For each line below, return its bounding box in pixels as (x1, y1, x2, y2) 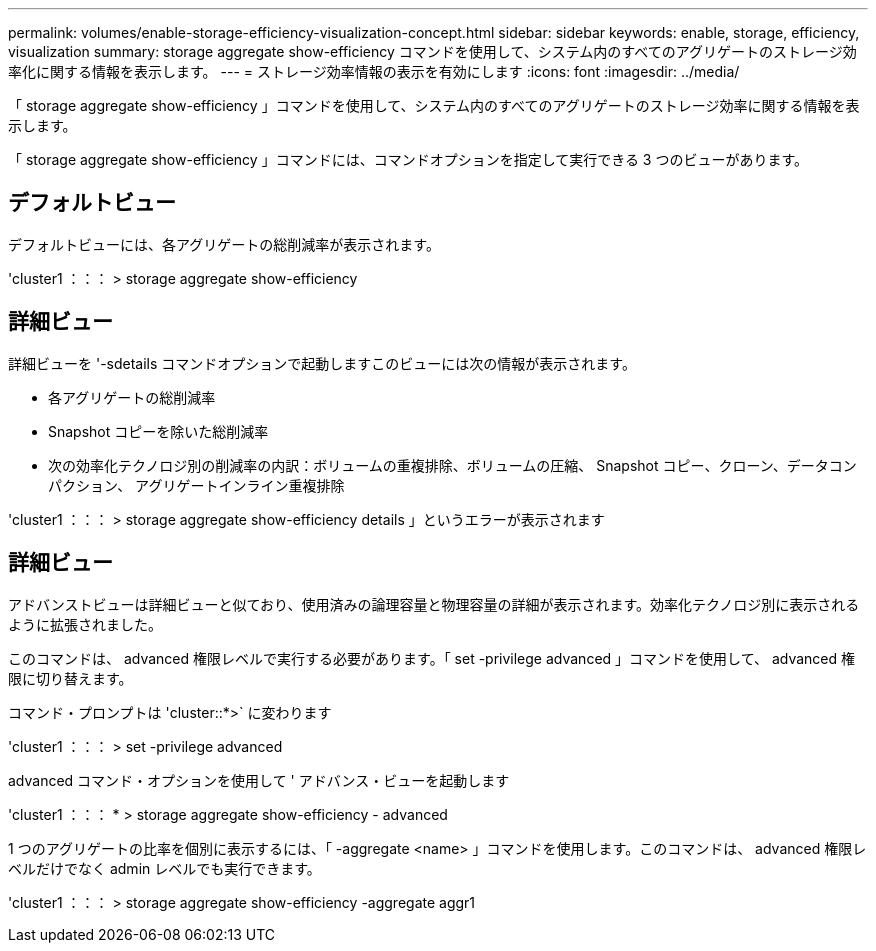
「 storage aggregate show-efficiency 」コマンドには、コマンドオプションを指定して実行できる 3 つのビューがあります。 (8, 151, 809, 168)
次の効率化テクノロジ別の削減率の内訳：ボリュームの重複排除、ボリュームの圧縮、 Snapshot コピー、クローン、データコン (48, 456, 857, 474)
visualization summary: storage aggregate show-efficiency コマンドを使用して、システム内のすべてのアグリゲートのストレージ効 (8, 43, 857, 60)
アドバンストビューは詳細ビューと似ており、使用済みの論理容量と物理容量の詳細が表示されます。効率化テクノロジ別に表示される (8, 595, 860, 613)
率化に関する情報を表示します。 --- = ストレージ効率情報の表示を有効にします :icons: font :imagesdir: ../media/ (8, 63, 740, 80)
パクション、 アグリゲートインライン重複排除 (48, 476, 345, 494)
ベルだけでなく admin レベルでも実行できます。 (8, 859, 321, 877)
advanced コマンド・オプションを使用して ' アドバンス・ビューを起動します (8, 771, 510, 789)
